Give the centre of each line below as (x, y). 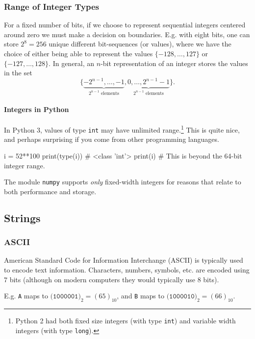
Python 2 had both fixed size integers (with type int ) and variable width (126, 320)
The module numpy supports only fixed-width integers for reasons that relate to (123, 182)
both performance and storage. (50, 191)
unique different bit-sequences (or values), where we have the (140, 44)
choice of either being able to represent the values (78, 53)
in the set (18, 73)
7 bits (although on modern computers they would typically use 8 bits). (112, 279)
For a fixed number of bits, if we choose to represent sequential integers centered (125, 25)
